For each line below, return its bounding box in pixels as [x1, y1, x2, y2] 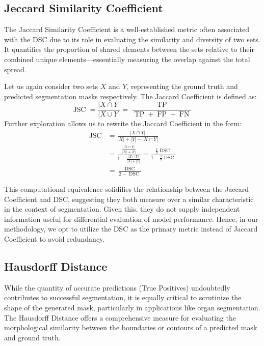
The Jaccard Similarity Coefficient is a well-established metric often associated [4, 24, 249, 35]
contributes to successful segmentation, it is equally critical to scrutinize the [4, 292, 242, 303]
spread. [4, 64, 27, 74]
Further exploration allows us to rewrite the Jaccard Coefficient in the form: [4, 118, 242, 129]
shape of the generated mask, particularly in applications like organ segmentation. [4, 302, 260, 312]
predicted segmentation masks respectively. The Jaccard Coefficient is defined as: [4, 91, 257, 101]
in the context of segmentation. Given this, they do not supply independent [4, 204, 240, 214]
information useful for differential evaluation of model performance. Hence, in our [4, 213, 258, 224]
